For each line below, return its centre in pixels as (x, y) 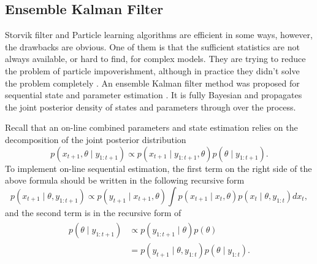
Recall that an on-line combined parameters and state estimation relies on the (151, 127)
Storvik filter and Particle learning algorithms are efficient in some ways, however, (159, 35)
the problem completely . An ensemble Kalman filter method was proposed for (152, 83)
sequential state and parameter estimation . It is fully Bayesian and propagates (154, 95)
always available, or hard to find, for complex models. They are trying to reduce (155, 59)
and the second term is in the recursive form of (93, 212)
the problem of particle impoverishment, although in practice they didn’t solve (152, 70)
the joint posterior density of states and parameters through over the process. (151, 107)
